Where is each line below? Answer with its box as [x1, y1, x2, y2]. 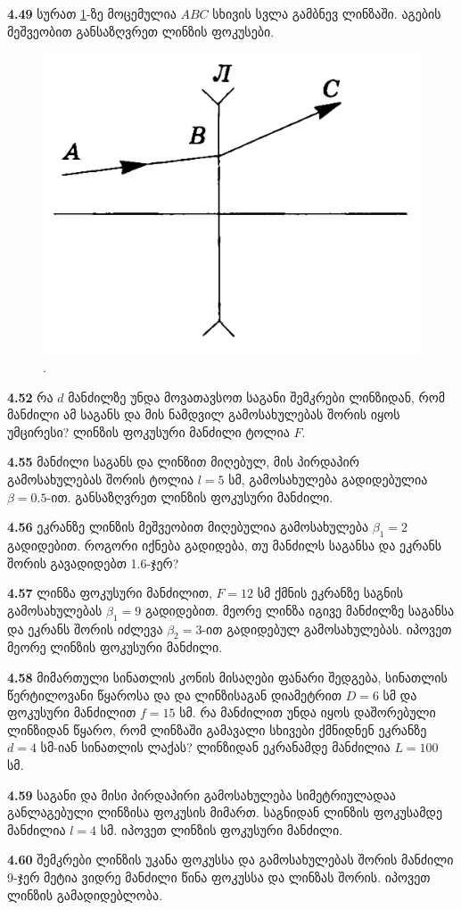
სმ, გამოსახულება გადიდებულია [228, 470, 428, 489]
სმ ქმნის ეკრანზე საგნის [257, 583, 404, 602]
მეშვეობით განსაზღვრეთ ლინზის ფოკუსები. [7, 21, 275, 40]
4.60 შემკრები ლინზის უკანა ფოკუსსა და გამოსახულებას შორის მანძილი [7, 850, 454, 869]
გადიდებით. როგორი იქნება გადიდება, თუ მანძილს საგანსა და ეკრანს [7, 536, 442, 555]
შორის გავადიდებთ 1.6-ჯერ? [7, 553, 179, 572]
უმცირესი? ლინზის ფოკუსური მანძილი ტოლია [7, 422, 290, 441]
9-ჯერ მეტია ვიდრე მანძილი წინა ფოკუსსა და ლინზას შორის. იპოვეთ [7, 867, 431, 886]
